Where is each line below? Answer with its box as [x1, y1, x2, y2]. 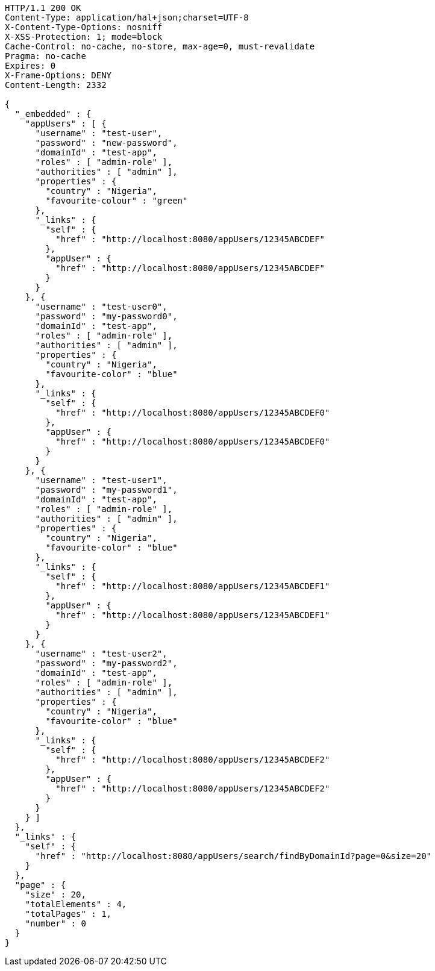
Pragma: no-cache [5, 51, 86, 61]
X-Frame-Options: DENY [5, 70, 112, 80]
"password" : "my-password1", [35, 485, 178, 495]
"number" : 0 [25, 919, 86, 928]
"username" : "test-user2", [35, 649, 167, 658]
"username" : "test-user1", [35, 475, 167, 485]
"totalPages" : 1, [25, 909, 112, 919]
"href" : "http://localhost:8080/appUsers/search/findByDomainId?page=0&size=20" [35, 851, 432, 861]
